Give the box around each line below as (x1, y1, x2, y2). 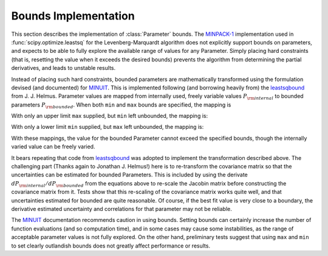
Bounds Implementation (11, 9, 135, 22)
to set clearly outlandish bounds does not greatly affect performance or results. (11, 242, 211, 249)
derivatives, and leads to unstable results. (11, 64, 115, 72)
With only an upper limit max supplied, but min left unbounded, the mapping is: (11, 112, 208, 120)
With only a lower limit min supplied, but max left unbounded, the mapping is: (11, 123, 204, 131)
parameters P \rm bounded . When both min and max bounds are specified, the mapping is (11, 101, 231, 109)
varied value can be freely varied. (11, 143, 95, 150)
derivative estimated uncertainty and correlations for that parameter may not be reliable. (11, 205, 232, 212)
